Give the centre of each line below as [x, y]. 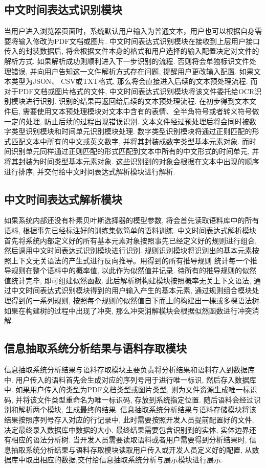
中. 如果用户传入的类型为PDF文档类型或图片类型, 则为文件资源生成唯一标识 [131, 389]
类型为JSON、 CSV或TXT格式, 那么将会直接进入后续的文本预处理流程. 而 [134, 81]
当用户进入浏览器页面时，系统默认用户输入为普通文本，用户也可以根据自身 [129, 31]
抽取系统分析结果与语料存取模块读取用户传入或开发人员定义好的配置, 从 [131, 449]
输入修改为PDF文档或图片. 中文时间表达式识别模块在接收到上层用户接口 [139, 41]
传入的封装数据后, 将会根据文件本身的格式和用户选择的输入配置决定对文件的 [132, 51]
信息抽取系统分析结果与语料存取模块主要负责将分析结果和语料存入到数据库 [129, 370]
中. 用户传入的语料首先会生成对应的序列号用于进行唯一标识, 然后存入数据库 [130, 379]
